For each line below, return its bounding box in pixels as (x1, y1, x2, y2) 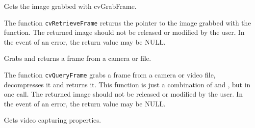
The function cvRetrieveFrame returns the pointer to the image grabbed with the (4, 17, 251, 27)
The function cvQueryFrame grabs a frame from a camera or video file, (4, 70, 216, 80)
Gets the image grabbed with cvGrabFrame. (4, 1, 137, 11)
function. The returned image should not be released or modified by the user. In (4, 27, 245, 37)
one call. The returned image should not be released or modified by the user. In (4, 89, 243, 99)
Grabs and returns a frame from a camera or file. (4, 53, 151, 63)
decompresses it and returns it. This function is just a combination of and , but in (4, 79, 251, 89)
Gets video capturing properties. (4, 115, 101, 125)
